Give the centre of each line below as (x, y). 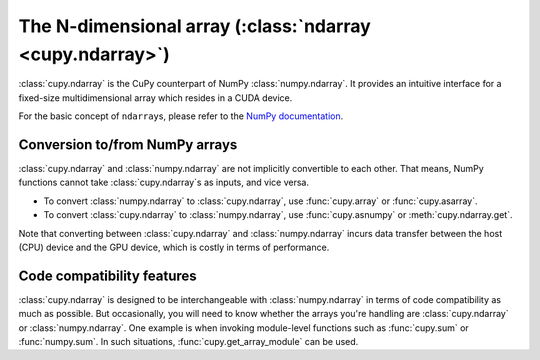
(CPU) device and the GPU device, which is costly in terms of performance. (174, 247)
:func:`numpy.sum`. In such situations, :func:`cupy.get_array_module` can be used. (188, 342)
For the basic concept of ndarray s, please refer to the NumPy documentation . (181, 116)
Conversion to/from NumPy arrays (128, 144)
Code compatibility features (107, 275)
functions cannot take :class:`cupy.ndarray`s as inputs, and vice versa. (164, 182)
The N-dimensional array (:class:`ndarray (195, 26)
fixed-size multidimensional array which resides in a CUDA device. (155, 97)
